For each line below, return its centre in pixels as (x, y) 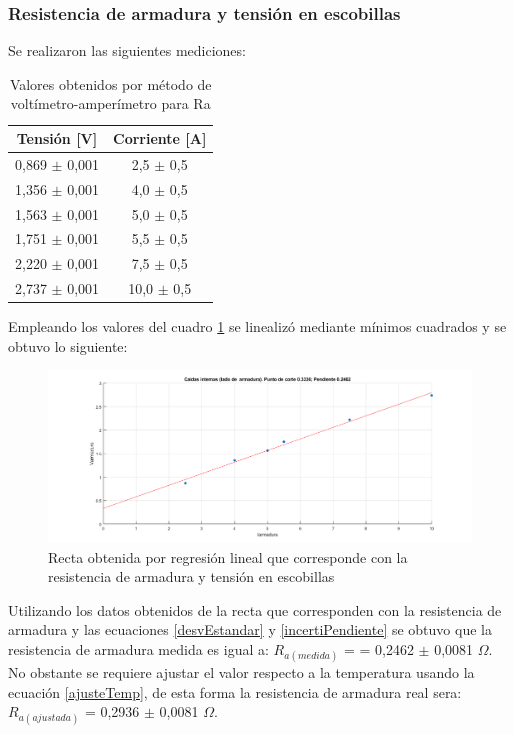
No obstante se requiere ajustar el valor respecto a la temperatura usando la (241, 672)
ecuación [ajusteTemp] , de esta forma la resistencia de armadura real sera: (235, 691)
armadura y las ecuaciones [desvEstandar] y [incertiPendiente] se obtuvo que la (250, 629)
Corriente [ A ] (160, 138)
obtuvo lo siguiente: (68, 345)
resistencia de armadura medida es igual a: (138, 648)
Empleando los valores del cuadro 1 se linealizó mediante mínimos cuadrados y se (257, 326)
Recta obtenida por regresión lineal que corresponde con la (228, 556)
